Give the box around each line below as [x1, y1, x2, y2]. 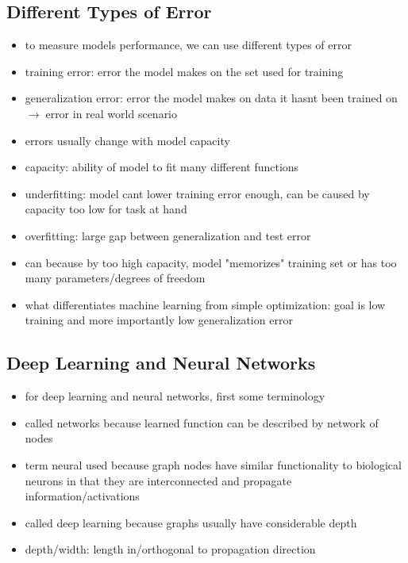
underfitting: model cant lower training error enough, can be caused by [25, 185, 370, 201]
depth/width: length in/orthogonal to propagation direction [25, 541, 316, 557]
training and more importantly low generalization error [25, 312, 293, 328]
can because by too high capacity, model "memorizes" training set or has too [25, 254, 397, 270]
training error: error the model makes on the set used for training [25, 63, 344, 79]
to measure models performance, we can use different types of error [25, 36, 352, 53]
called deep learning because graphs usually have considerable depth [25, 514, 357, 530]
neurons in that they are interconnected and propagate [25, 472, 292, 488]
